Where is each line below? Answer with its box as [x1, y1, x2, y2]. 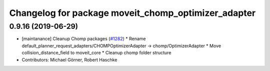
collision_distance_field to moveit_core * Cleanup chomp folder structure [21, 50, 171, 56]
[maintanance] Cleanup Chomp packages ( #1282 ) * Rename [21, 36, 146, 42]
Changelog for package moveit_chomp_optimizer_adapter [9, 7, 256, 18]
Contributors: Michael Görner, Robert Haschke [21, 57, 117, 63]
